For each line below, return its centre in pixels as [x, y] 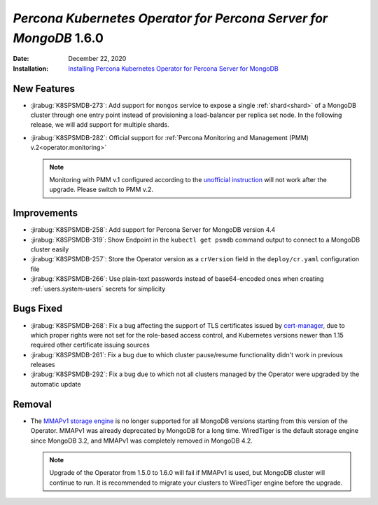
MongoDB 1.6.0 [58, 38]
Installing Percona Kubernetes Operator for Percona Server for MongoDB [174, 68]
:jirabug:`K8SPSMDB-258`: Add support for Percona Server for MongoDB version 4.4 [153, 230]
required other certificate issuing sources [90, 345]
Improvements [45, 213]
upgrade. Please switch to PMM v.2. [101, 190]
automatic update [56, 384]
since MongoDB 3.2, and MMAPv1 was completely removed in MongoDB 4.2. [141, 441]
